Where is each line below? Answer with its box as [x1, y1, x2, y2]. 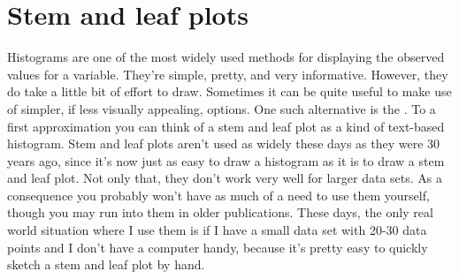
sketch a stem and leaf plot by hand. [7, 255, 205, 274]
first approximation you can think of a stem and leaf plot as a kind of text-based [7, 117, 445, 135]
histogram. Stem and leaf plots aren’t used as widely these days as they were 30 [7, 134, 440, 153]
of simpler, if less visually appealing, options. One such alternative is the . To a [7, 99, 436, 117]
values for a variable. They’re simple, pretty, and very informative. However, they [7, 64, 448, 83]
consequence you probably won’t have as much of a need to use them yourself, [7, 185, 430, 204]
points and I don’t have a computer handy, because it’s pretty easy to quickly [7, 238, 428, 256]
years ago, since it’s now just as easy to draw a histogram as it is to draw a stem [7, 151, 445, 170]
